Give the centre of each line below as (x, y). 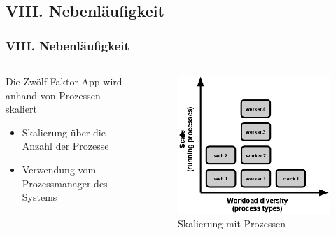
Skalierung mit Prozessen (232, 223)
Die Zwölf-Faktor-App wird (64, 81)
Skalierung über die (64, 132)
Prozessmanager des (65, 183)
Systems (40, 197)
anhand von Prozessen (53, 95)
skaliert (21, 109)
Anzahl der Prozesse (65, 146)
